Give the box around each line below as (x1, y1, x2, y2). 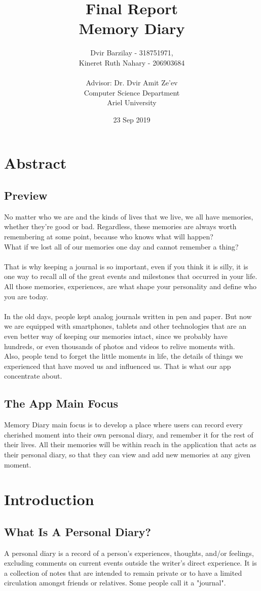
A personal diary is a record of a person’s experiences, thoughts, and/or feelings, (4, 547, 254, 558)
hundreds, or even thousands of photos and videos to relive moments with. (4, 340, 235, 351)
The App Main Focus (4, 395, 118, 411)
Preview (4, 188, 48, 203)
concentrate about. (4, 370, 62, 381)
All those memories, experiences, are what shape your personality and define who (4, 281, 256, 292)
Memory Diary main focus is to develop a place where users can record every (4, 419, 243, 430)
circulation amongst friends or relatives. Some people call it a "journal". (4, 577, 226, 588)
